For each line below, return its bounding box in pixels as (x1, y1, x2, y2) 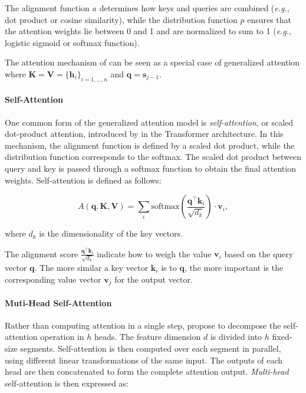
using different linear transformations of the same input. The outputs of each (5, 353, 283, 366)
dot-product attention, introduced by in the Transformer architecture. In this (5, 127, 284, 140)
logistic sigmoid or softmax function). (5, 36, 140, 48)
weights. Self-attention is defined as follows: (5, 173, 162, 186)
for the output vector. (114, 273, 193, 285)
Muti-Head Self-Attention (5, 296, 112, 309)
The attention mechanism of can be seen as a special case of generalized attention (5, 56, 300, 68)
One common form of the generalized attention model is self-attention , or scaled (5, 116, 294, 128)
